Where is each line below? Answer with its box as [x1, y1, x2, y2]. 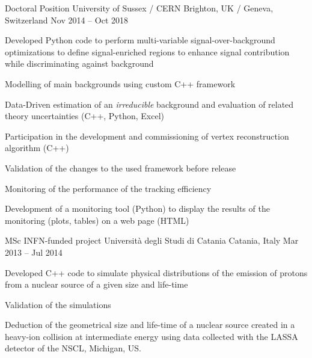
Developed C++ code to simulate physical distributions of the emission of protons [5, 266, 308, 279]
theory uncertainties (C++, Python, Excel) [5, 110, 165, 122]
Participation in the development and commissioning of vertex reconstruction [5, 129, 289, 142]
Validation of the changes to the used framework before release [5, 161, 236, 174]
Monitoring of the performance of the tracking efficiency [5, 182, 212, 194]
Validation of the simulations [5, 298, 111, 310]
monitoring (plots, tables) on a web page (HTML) [5, 214, 189, 226]
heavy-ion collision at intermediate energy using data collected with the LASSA [5, 330, 298, 342]
